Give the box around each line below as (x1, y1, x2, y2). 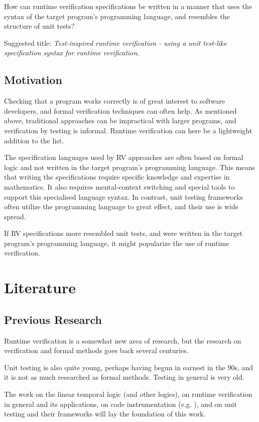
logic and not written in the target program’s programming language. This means (4, 161, 255, 172)
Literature (4, 277, 76, 298)
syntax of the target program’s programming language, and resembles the (4, 11, 230, 21)
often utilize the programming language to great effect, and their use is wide (4, 201, 238, 212)
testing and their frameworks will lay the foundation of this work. (4, 408, 206, 419)
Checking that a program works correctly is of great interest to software (4, 96, 225, 106)
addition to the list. (4, 135, 64, 145)
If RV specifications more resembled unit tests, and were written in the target (4, 228, 243, 238)
